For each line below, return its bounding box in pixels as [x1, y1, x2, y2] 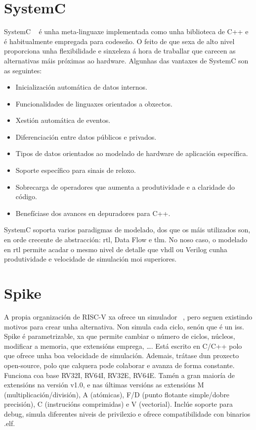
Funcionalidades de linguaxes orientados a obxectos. [15, 98, 172, 108]
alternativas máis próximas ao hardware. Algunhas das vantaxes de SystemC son [4, 55, 249, 65]
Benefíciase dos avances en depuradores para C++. [15, 208, 171, 218]
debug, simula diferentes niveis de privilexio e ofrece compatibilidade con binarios [4, 408, 251, 419]
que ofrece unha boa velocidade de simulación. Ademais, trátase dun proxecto [4, 350, 239, 361]
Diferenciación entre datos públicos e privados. [15, 131, 157, 142]
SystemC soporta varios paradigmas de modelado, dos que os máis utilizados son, [4, 224, 251, 235]
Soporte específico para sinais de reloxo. [15, 165, 136, 175]
